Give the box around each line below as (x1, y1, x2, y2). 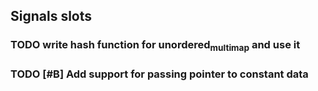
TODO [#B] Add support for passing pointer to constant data (10, 67, 309, 81)
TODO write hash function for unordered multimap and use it (10, 38, 301, 54)
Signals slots (10, 8, 93, 25)
